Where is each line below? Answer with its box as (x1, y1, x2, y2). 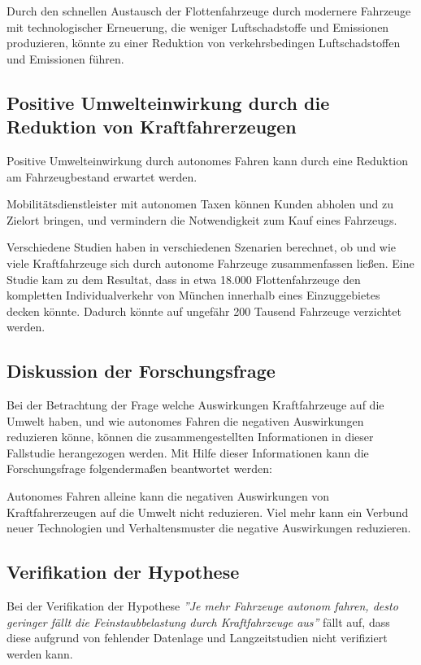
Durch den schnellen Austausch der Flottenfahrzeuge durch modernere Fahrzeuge (7, 2, 411, 19)
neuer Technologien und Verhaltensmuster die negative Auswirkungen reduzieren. (7, 519, 411, 536)
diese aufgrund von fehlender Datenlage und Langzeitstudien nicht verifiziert (7, 629, 388, 646)
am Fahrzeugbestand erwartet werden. (7, 168, 197, 185)
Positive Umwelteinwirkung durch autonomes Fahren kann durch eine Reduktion (7, 151, 409, 168)
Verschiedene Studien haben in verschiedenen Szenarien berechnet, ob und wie (7, 238, 397, 256)
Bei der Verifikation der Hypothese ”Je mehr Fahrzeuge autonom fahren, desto (7, 597, 398, 615)
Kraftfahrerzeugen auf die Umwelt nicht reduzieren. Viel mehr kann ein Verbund (7, 503, 409, 520)
